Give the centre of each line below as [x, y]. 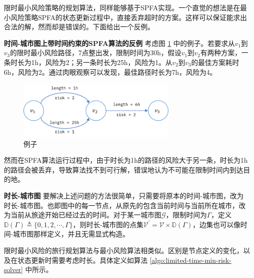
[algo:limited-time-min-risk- [190, 260]
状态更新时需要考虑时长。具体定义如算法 [82, 260]
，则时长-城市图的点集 [108, 224]
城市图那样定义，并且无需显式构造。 [71, 234]
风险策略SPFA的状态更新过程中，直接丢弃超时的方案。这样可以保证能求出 [129, 17]
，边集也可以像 [217, 224]
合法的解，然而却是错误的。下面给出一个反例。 [79, 27]
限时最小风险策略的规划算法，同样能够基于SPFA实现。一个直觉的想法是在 [122, 7]
